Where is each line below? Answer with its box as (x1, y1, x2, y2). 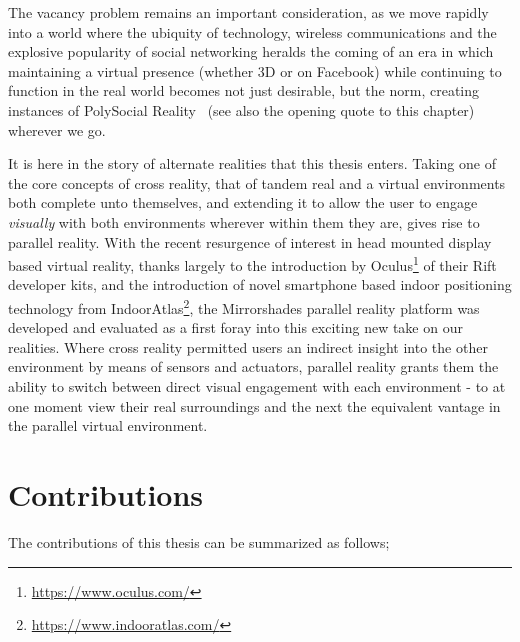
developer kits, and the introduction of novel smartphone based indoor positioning (8, 274, 512, 295)
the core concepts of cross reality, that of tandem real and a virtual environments (8, 172, 506, 193)
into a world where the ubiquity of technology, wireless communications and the (8, 21, 497, 42)
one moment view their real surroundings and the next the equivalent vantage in (8, 395, 501, 416)
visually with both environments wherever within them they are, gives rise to (8, 211, 480, 232)
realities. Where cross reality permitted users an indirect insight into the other (8, 336, 488, 357)
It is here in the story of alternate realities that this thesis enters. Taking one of (8, 153, 496, 174)
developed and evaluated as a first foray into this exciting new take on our (8, 317, 463, 338)
